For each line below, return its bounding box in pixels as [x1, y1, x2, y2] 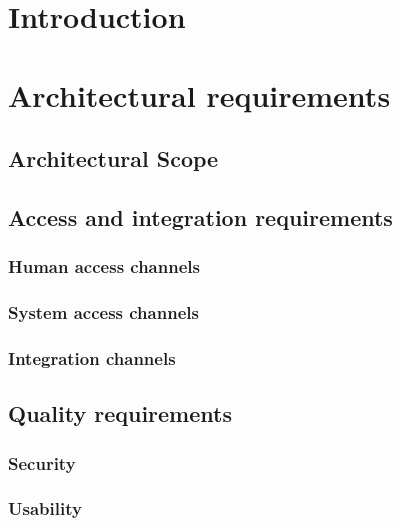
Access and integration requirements [8, 201, 393, 232]
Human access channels [8, 254, 200, 279]
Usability [8, 496, 82, 521]
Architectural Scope [8, 143, 219, 174]
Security [8, 450, 76, 475]
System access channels [8, 300, 199, 325]
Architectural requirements [8, 74, 391, 115]
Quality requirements [8, 398, 232, 429]
